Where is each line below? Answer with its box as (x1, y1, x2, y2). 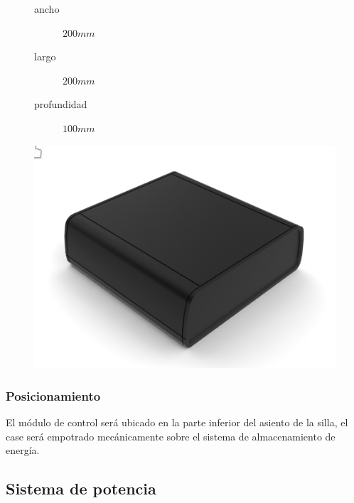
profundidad (34, 97, 87, 112)
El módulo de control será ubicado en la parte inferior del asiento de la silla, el (6, 415, 348, 430)
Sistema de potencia (6, 477, 156, 499)
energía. (6, 443, 40, 458)
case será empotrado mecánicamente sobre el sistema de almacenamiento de (6, 428, 336, 443)
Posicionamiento (6, 386, 101, 404)
